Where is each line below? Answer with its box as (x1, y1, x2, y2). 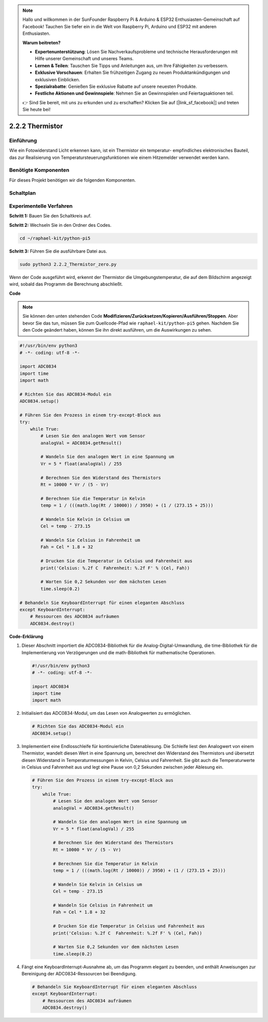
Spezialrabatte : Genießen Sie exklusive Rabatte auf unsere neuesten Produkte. (35, 83, 197, 89)
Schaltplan (9, 189, 36, 196)
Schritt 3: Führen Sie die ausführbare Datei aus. (9, 248, 107, 254)
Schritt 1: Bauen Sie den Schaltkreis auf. (9, 213, 92, 219)
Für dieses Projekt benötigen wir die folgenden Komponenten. (9, 177, 136, 183)
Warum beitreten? (22, 40, 61, 46)
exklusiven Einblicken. (35, 76, 80, 82)
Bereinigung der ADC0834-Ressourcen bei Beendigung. (21, 971, 137, 977)
